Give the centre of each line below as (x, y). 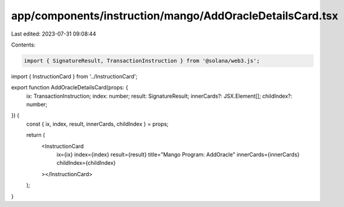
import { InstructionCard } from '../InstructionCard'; (74, 76)
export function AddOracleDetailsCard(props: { (70, 88)
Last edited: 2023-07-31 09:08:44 (54, 34)
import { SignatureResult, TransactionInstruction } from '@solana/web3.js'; (142, 61)
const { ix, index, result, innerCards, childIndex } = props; (97, 124)
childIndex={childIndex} (86, 163)
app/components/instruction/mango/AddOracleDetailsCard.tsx (175, 16)
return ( (36, 135)
